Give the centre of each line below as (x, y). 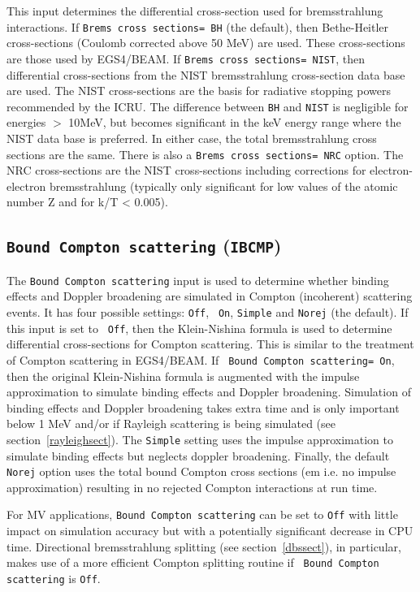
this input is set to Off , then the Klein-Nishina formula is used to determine (199, 328)
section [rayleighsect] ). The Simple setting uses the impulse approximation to (200, 439)
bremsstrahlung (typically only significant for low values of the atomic (223, 186)
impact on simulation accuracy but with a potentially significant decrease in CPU (210, 531)
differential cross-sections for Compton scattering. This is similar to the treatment (210, 344)
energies (26, 122)
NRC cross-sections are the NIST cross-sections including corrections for (186, 170)
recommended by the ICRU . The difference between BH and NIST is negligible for (208, 106)
